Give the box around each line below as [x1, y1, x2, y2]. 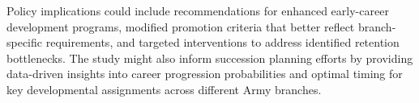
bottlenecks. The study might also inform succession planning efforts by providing [6, 49, 413, 66]
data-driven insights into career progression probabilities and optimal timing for [6, 65, 403, 82]
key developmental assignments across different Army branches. [6, 80, 322, 97]
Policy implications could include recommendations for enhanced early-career [6, 2, 389, 19]
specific [6, 34, 43, 51]
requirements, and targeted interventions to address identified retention [45, 34, 400, 51]
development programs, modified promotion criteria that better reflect [6, 18, 355, 35]
